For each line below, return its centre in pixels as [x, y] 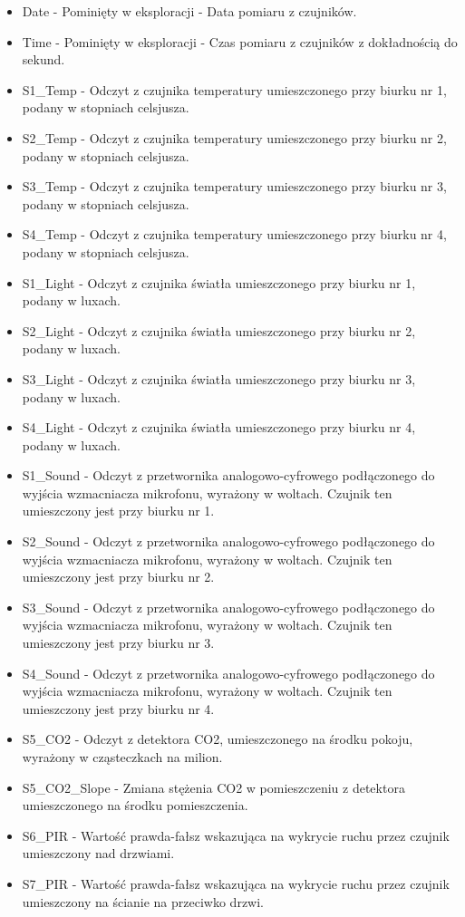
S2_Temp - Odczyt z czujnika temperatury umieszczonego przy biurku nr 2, [234, 137]
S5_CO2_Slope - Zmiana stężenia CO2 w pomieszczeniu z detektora [213, 787]
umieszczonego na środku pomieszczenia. [135, 805]
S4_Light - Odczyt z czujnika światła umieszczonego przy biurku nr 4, [219, 427]
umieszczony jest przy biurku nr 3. [118, 643]
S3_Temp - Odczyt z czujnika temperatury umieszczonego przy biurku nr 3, [234, 186]
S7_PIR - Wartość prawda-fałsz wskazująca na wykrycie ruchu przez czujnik [236, 883]
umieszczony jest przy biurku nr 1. [118, 511]
